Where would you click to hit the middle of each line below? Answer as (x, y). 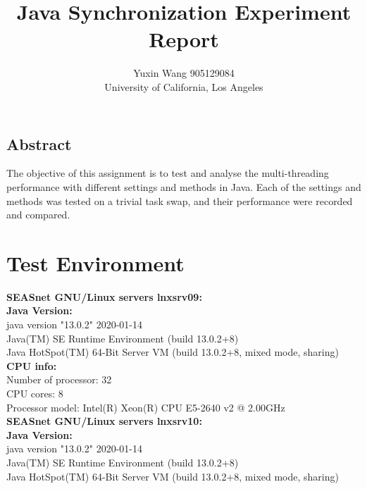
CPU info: (32, 365)
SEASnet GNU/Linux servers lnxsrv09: (104, 296)
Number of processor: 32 (59, 379)
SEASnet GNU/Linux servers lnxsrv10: (104, 421)
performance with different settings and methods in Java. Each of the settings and (184, 186)
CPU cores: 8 (35, 393)
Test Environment (95, 262)
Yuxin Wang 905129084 (184, 73)
